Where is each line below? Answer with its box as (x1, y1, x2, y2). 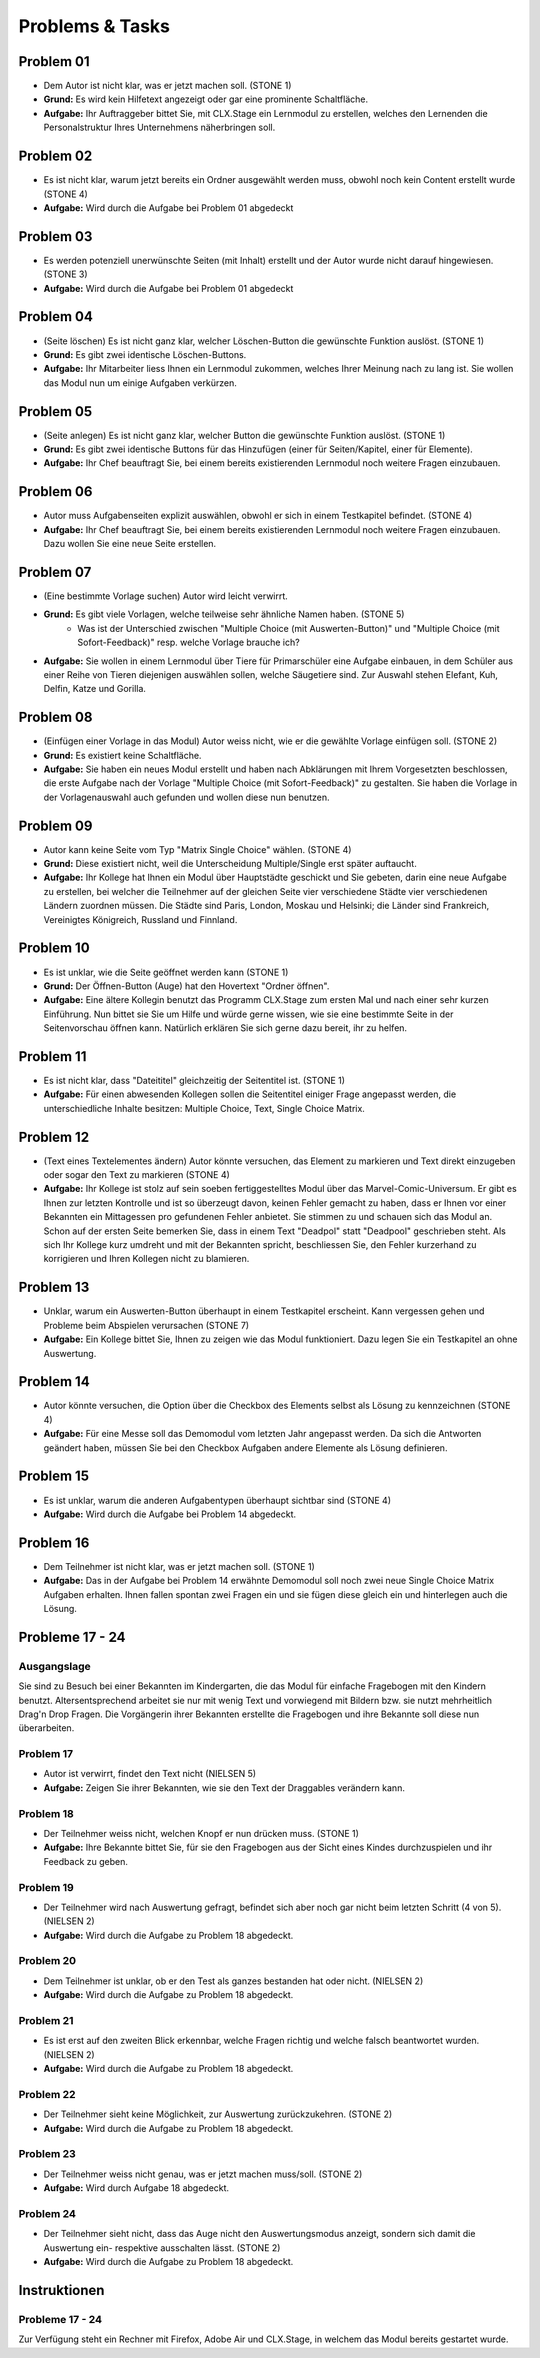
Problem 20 (18, 1954, 77, 1968)
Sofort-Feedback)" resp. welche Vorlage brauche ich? (77, 636, 300, 649)
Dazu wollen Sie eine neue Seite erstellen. (43, 538, 217, 550)
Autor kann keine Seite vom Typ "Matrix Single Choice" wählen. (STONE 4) (43, 843, 352, 855)
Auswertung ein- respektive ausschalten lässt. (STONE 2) (43, 2241, 281, 2254)
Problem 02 (18, 148, 93, 165)
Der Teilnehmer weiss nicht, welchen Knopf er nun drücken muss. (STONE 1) (43, 1827, 360, 1839)
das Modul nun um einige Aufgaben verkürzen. (43, 376, 237, 389)
